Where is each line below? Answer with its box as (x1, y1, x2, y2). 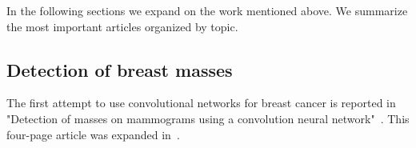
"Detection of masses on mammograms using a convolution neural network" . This (6, 110, 410, 126)
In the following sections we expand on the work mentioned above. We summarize (6, 2, 408, 18)
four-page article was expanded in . (6, 126, 180, 142)
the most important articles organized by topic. (6, 18, 238, 34)
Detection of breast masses (6, 57, 233, 82)
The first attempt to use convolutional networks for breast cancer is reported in (6, 94, 396, 111)
